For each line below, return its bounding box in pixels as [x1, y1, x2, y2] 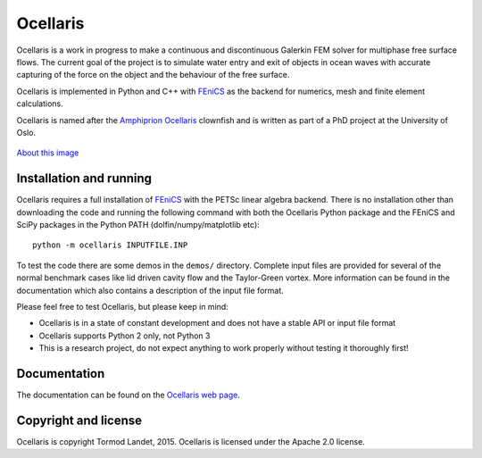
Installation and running [16, 171, 152, 187]
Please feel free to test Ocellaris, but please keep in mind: [16, 301, 229, 312]
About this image [16, 147, 79, 158]
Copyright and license [16, 412, 143, 428]
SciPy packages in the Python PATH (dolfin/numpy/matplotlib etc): [16, 219, 261, 229]
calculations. [16, 98, 63, 109]
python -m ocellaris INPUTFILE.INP [32, 240, 188, 250]
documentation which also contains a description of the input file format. [16, 285, 285, 296]
